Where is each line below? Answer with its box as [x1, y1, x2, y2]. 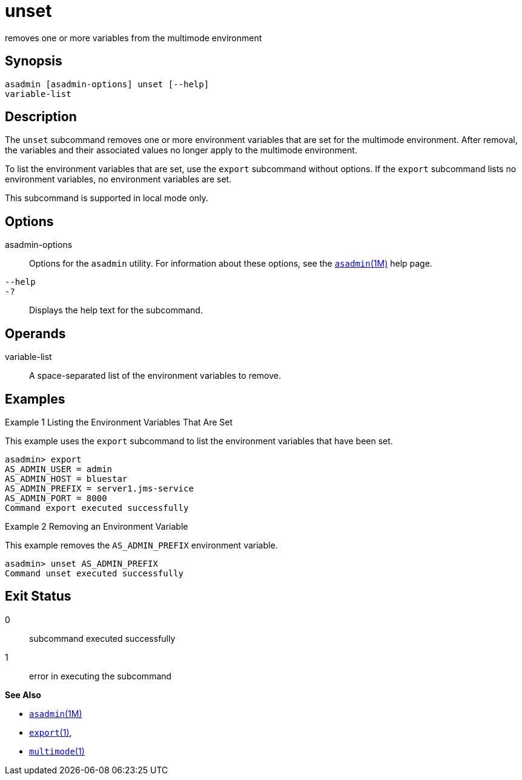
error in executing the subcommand [29, 670, 172, 681]
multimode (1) [29, 745, 85, 756]
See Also [5, 689, 41, 700]
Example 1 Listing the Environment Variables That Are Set [5, 416, 233, 427]
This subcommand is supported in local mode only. [5, 193, 208, 204]
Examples [5, 391, 65, 407]
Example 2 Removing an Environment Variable [5, 521, 188, 532]
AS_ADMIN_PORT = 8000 [5, 493, 107, 503]
